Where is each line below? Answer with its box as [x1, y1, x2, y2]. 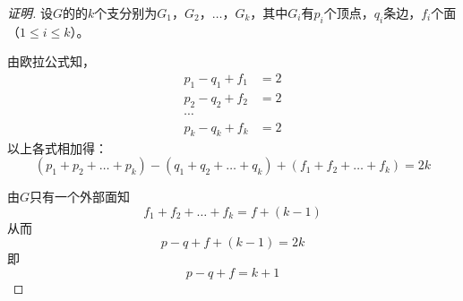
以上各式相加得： [7, 138, 107, 157]
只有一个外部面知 [30, 187, 131, 206]
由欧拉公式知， [7, 52, 95, 71]
